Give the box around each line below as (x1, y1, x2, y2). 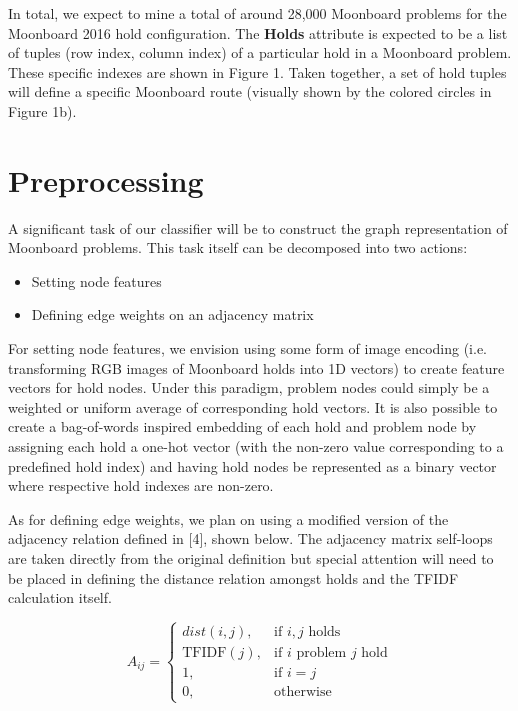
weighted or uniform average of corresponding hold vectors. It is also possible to (8, 396, 498, 417)
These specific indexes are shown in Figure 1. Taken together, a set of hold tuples (8, 61, 507, 82)
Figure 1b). (8, 100, 77, 121)
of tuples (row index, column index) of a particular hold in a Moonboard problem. (8, 42, 512, 63)
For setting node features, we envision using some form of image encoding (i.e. (8, 338, 488, 359)
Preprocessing (8, 159, 204, 200)
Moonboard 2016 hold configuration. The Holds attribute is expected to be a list (8, 22, 508, 43)
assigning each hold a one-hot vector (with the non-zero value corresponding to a (8, 436, 504, 457)
